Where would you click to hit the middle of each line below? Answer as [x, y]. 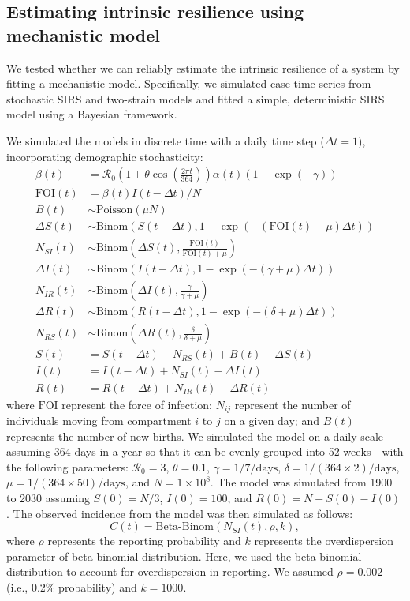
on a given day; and [272, 420]
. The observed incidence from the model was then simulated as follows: [180, 513]
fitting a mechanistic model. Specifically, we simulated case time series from [189, 83]
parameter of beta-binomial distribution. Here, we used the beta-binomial [184, 556]
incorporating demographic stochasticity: [105, 156]
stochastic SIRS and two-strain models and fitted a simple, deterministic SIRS [196, 98]
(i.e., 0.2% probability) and [72, 586]
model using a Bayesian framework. [92, 114]
